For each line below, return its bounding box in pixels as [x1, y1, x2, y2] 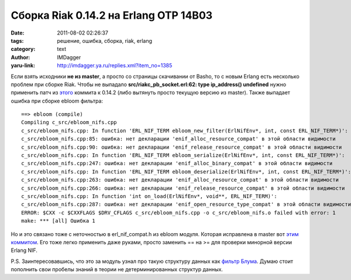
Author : [11, 53, 30, 61]
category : [11, 46, 36, 53]
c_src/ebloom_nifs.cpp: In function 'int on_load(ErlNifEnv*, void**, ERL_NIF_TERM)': [21, 193, 277, 199]
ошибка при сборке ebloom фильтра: [11, 97, 104, 104]
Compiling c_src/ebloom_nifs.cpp [21, 119, 117, 126]
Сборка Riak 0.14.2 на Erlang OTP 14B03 [11, 9, 213, 22]
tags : [11, 37, 24, 44]
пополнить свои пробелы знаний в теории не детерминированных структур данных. [11, 266, 223, 273]
